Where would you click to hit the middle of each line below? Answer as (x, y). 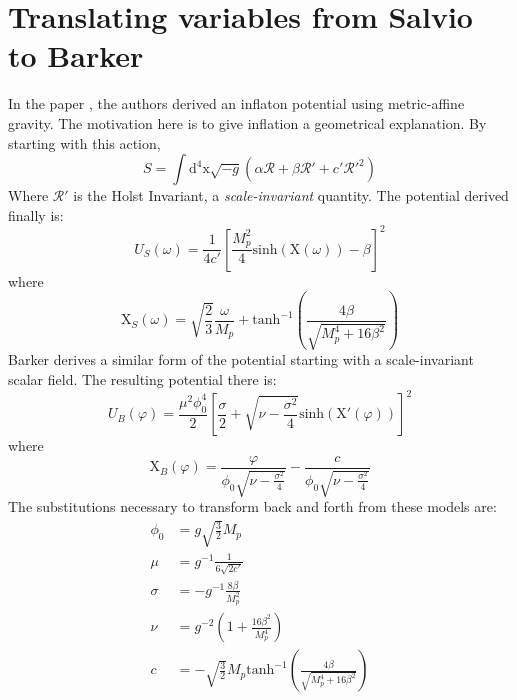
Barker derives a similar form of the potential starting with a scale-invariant (241, 359)
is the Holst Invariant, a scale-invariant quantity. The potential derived (291, 195)
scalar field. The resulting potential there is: (142, 379)
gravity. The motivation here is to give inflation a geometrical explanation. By (247, 122)
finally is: (36, 214)
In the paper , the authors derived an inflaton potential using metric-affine (236, 103)
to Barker (76, 55)
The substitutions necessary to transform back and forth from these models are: (252, 506)
